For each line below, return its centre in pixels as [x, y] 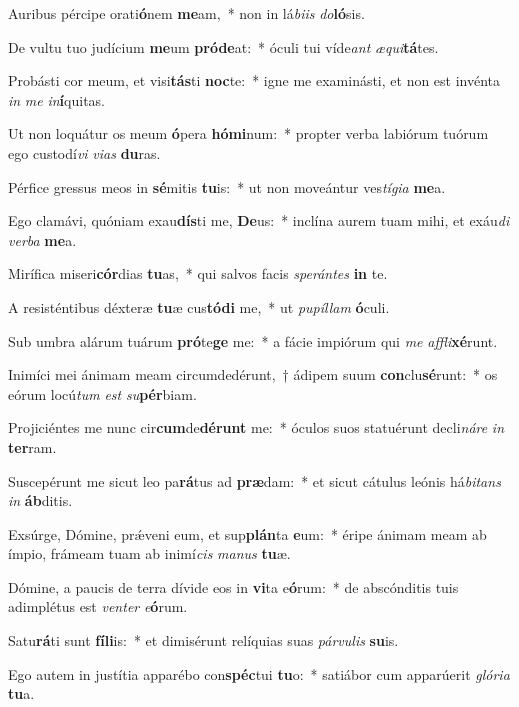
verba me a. [42, 239]
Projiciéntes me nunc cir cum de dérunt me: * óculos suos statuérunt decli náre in [256, 427]
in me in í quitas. [56, 99]
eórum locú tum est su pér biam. [102, 393]
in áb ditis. [40, 500]
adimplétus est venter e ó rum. [98, 606]
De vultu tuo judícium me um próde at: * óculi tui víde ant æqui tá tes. [223, 46]
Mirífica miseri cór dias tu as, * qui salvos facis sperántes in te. [198, 273]
